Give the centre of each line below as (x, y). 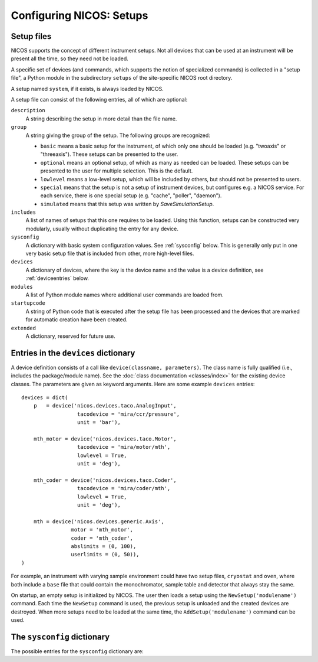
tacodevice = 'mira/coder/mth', (124, 488)
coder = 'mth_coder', (102, 538)
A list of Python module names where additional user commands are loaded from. (125, 295)
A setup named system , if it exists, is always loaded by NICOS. (87, 89)
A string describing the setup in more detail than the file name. (101, 119)
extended (24, 328)
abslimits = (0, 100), (104, 547)
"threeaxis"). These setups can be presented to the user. (109, 154)
